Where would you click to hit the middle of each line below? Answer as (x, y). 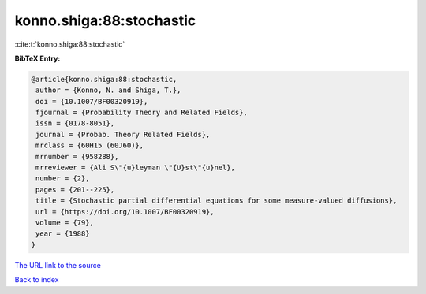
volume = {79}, (65, 223)
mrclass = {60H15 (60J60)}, (90, 145)
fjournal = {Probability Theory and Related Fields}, (142, 113)
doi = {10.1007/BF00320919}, (92, 101)
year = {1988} (63, 234)
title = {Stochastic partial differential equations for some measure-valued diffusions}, (217, 201)
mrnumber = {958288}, (77, 156)
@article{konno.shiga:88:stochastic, (104, 79)
